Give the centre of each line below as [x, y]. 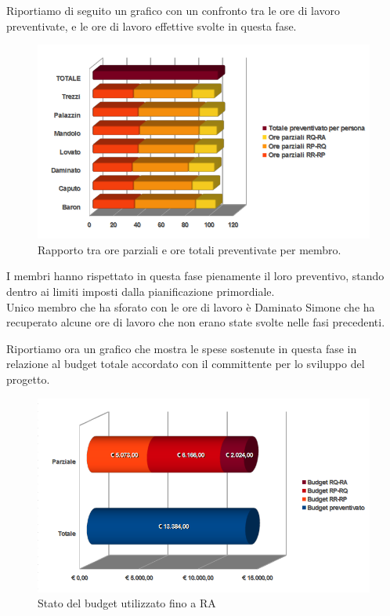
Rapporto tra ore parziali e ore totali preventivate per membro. [190, 249]
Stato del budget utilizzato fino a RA [127, 603]
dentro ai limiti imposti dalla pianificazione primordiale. [141, 292]
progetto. [28, 379]
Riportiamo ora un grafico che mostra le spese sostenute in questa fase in [182, 348]
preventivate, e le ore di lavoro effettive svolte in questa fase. [152, 26]
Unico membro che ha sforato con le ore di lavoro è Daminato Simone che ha [191, 306]
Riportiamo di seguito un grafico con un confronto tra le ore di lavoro [173, 10]
